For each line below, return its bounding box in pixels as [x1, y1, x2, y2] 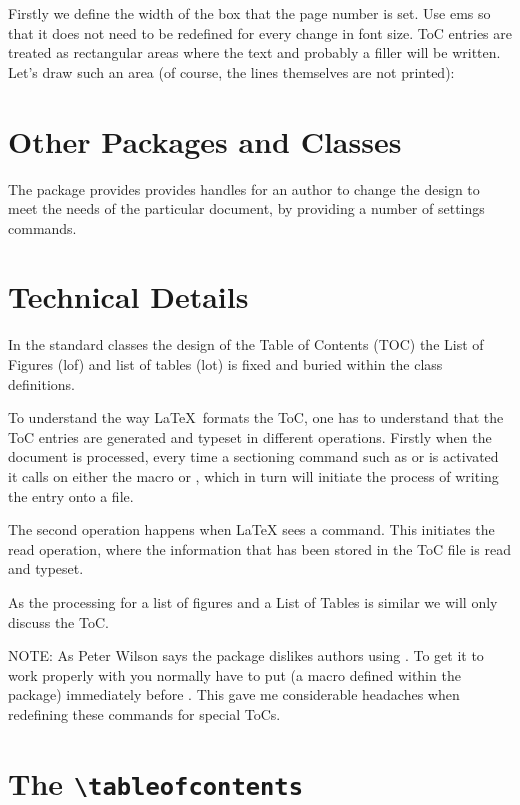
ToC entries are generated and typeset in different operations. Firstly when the [8, 426, 492, 447]
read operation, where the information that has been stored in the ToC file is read [8, 538, 511, 559]
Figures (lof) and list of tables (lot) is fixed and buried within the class [8, 354, 443, 374]
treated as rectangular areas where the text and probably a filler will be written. [8, 42, 501, 63]
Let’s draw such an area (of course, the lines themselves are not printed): [8, 61, 455, 82]
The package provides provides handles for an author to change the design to [8, 178, 480, 199]
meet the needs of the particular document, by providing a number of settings [8, 198, 485, 219]
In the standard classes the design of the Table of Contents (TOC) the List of [8, 334, 484, 355]
